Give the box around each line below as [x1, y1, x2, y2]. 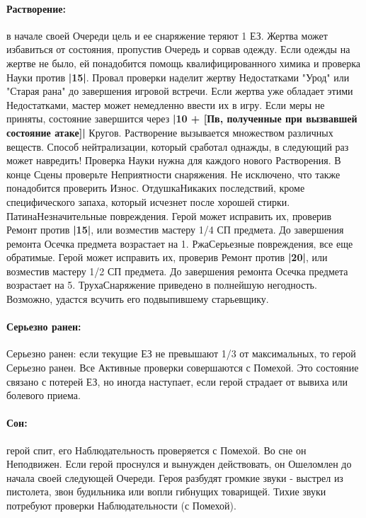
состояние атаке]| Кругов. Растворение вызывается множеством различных [6, 125, 333, 139]
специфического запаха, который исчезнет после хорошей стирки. [6, 194, 290, 209]
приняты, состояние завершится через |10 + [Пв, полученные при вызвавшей [6, 111, 358, 126]
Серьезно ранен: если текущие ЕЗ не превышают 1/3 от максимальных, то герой [6, 346, 356, 361]
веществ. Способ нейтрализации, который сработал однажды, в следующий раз [6, 139, 349, 154]
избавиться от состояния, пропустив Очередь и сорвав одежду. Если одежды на [6, 42, 350, 57]
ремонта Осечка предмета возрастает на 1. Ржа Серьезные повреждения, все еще [6, 236, 353, 251]
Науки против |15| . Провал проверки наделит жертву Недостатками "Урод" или [6, 69, 350, 84]
